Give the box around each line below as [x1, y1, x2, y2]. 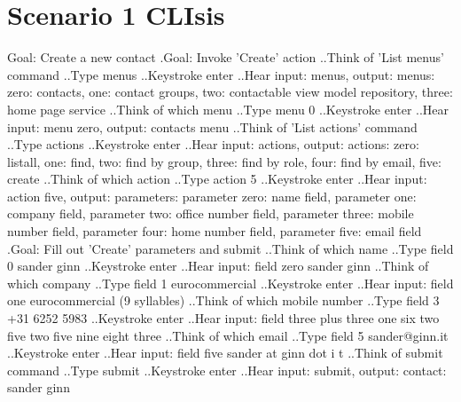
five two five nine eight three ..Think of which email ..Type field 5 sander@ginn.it [7, 326, 449, 344]
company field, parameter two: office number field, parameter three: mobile [7, 204, 414, 223]
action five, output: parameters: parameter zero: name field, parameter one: [7, 186, 417, 205]
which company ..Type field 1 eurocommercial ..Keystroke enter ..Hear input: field [7, 273, 454, 292]
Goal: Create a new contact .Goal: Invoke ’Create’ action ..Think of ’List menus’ [7, 48, 444, 67]
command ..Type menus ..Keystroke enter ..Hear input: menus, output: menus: [7, 65, 435, 83]
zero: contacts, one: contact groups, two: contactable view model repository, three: [7, 83, 453, 101]
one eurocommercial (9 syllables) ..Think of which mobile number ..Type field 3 [7, 291, 440, 310]
